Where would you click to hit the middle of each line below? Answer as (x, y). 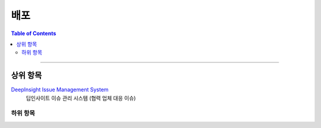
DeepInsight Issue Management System (60, 90)
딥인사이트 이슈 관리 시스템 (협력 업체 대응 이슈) (81, 98)
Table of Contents (34, 33)
